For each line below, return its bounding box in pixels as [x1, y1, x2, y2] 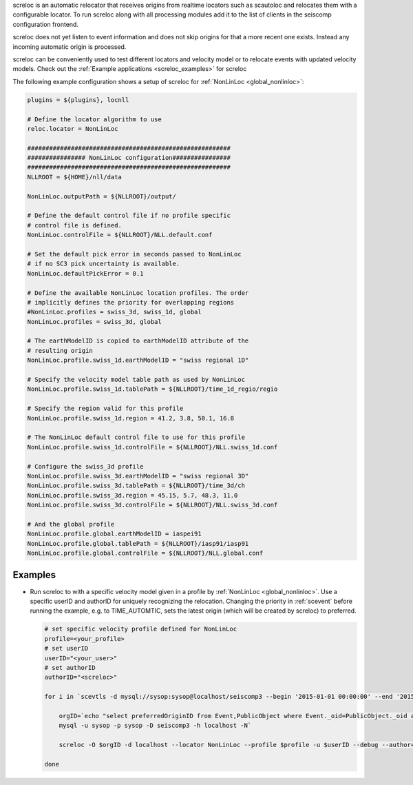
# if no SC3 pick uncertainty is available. [27, 260, 180, 268]
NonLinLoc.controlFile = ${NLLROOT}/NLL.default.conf [27, 231, 213, 239]
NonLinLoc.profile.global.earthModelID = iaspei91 [27, 530, 202, 538]
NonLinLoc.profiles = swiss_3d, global [27, 318, 162, 325]
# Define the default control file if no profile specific [27, 212, 231, 220]
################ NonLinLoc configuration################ [27, 154, 231, 162]
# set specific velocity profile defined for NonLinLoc [44, 625, 237, 633]
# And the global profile [27, 520, 115, 528]
